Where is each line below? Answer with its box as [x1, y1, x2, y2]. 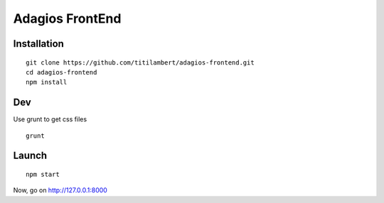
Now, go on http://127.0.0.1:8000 [13, 186, 108, 194]
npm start [26, 170, 60, 179]
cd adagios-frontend [26, 68, 97, 76]
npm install [26, 78, 68, 87]
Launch [13, 150, 48, 162]
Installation [13, 38, 64, 50]
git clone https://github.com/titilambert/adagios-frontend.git [26, 58, 255, 67]
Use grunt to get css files [13, 115, 87, 124]
